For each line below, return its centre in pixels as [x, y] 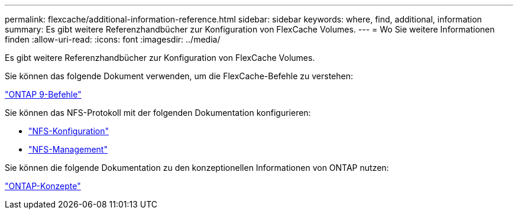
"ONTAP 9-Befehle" [43, 94]
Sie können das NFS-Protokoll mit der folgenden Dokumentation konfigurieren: [158, 113]
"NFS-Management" [68, 149]
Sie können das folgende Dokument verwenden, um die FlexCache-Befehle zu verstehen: [179, 76]
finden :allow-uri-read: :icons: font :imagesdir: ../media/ [113, 39]
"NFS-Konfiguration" [69, 131]
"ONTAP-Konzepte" [43, 186]
